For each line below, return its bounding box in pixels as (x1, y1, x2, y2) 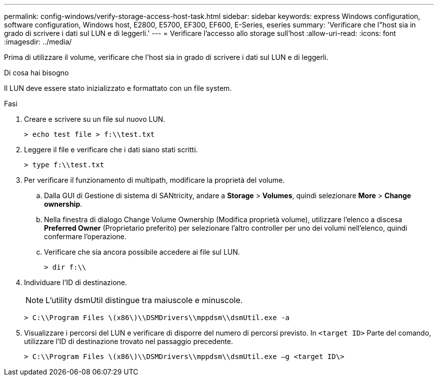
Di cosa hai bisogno (4, 68, 69, 77)
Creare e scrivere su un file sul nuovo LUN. (24, 115, 165, 123)
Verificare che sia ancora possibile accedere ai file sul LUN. (44, 248, 240, 256)
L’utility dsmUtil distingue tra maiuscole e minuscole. (45, 295, 243, 305)
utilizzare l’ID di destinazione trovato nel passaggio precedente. (24, 337, 233, 346)
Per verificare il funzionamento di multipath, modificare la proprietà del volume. (24, 176, 285, 184)
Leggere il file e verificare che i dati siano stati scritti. (24, 145, 198, 154)
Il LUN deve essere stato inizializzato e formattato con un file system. (4, 84, 232, 92)
